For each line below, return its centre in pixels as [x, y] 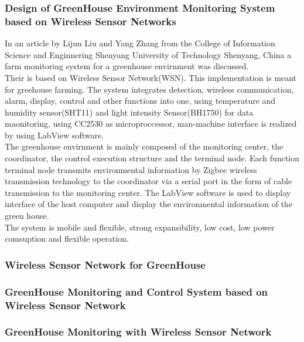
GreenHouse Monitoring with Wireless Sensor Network [138, 332]
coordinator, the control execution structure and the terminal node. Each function [152, 158]
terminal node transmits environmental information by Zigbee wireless [131, 169]
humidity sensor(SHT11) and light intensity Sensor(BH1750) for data [129, 112]
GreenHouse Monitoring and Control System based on [136, 291]
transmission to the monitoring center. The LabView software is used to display [148, 192]
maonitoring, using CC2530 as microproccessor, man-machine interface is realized [151, 123]
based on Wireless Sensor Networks [90, 21]
